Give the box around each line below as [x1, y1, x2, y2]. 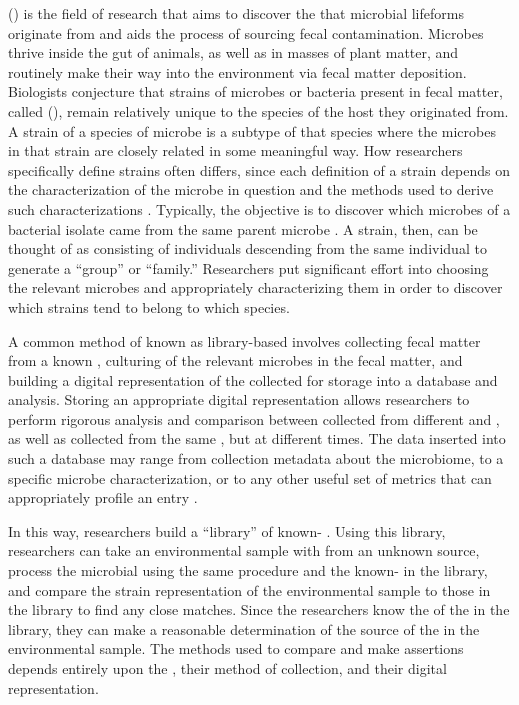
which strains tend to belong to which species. [8, 296, 290, 317]
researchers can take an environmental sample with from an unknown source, [8, 540, 480, 561]
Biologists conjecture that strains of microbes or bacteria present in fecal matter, [8, 81, 503, 102]
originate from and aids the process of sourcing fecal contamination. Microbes [8, 22, 484, 43]
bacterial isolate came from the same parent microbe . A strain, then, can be [8, 218, 478, 239]
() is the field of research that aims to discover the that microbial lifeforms [8, 3, 464, 23]
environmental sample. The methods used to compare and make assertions [8, 638, 464, 659]
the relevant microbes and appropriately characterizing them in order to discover [8, 277, 503, 298]
